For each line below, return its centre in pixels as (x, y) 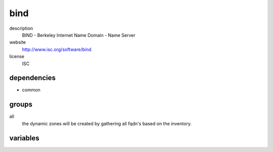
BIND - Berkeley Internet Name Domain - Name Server (79, 35)
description (21, 28)
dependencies (32, 78)
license (17, 57)
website (18, 42)
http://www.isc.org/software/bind (57, 49)
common (31, 90)
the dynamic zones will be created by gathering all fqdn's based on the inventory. (107, 123)
